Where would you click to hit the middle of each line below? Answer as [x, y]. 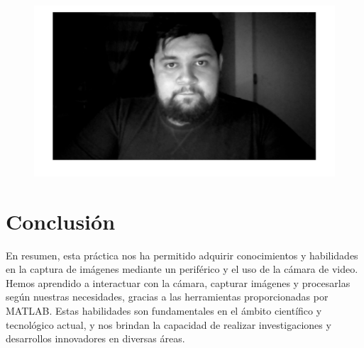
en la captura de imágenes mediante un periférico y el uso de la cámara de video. [182, 269]
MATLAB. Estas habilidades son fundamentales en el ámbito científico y [164, 311]
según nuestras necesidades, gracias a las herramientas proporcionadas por [167, 297]
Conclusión [61, 221]
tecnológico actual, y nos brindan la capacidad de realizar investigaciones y [169, 324]
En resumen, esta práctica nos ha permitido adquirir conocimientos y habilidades [182, 255]
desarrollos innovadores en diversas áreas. [95, 338]
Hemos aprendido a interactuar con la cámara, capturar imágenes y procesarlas [178, 282]
